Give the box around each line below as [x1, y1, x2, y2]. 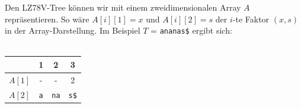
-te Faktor [232, 12, 270, 25]
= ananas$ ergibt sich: [150, 24, 232, 37]
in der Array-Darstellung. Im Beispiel [5, 24, 140, 37]
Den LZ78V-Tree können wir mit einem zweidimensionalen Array [5, 1, 241, 13]
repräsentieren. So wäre [5, 12, 89, 25]
